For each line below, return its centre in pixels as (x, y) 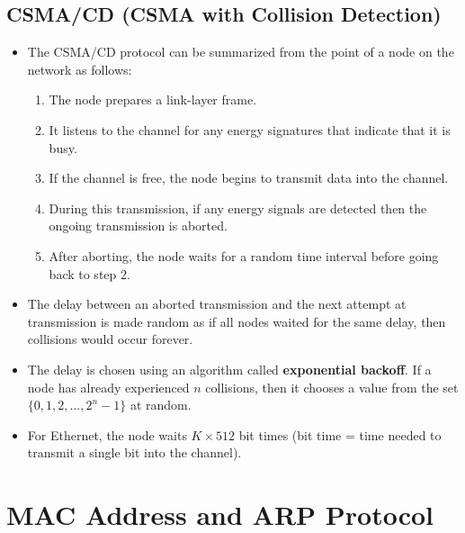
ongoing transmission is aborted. (138, 226)
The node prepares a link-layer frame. (153, 99)
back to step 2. (89, 273)
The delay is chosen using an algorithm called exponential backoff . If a (229, 369)
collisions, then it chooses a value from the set (332, 387)
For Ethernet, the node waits (107, 434)
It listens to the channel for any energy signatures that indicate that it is (250, 129)
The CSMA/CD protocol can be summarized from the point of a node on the (241, 52)
